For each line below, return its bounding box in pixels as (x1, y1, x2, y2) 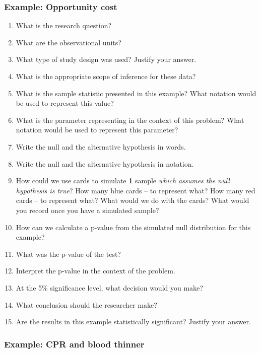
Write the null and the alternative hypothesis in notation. (16, 158, 194, 169)
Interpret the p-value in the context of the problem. (16, 265, 175, 276)
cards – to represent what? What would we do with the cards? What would (16, 195, 249, 205)
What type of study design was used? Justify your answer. (16, 54, 197, 64)
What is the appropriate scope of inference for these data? (16, 71, 196, 81)
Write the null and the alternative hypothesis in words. (16, 141, 186, 152)
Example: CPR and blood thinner (4, 337, 145, 350)
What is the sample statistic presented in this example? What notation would (16, 88, 256, 98)
